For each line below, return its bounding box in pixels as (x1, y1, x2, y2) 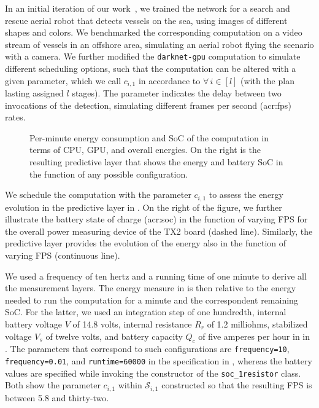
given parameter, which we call (5, 74, 121, 87)
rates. (5, 111, 26, 124)
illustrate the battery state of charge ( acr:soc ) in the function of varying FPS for (5, 213, 308, 226)
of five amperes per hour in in (198, 329, 310, 342)
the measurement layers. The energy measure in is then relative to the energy (5, 281, 296, 294)
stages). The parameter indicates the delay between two (72, 87, 282, 100)
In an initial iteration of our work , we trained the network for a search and (5, 2, 290, 14)
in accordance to (138, 74, 201, 87)
